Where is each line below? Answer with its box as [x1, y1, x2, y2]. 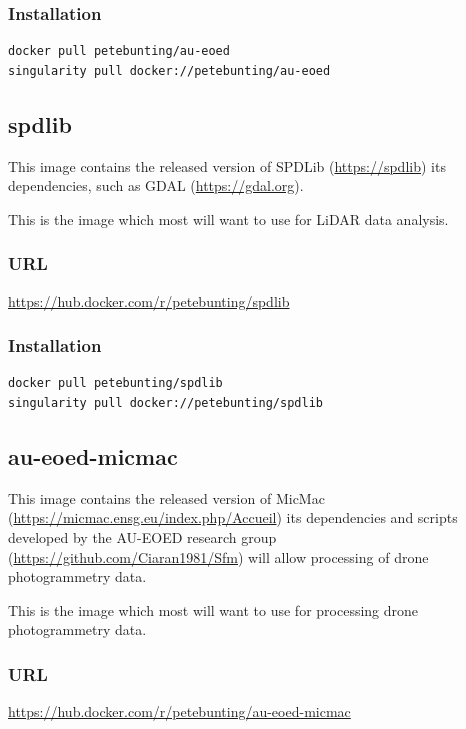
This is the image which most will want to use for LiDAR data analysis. [8, 208, 449, 229]
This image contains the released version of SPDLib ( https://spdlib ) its [8, 155, 446, 176]
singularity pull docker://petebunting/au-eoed [8, 63, 331, 78]
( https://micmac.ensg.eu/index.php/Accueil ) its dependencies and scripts [8, 507, 458, 528]
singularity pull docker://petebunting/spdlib [8, 396, 323, 411]
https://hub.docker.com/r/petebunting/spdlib [8, 290, 290, 311]
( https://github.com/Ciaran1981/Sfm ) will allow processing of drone [8, 546, 429, 567]
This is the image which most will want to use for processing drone [8, 599, 419, 620]
